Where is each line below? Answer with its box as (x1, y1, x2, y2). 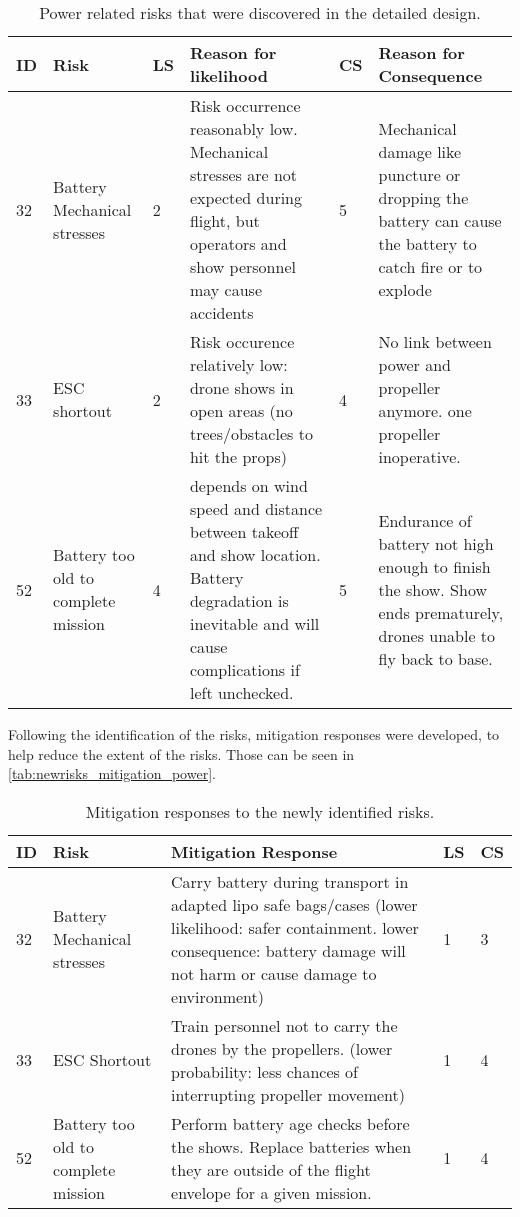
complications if (189, 658, 300, 681)
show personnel (189, 255, 296, 278)
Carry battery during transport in (171, 869, 409, 893)
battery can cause (378, 209, 502, 232)
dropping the (378, 186, 469, 209)
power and (378, 353, 451, 376)
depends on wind (189, 474, 308, 497)
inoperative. (378, 445, 461, 468)
